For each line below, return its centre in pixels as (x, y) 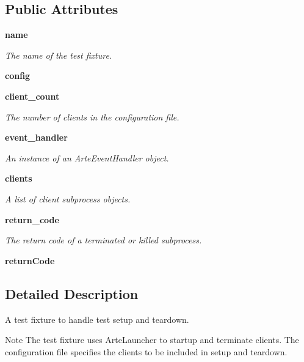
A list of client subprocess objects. (68, 198)
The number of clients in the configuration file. (92, 116)
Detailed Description (72, 293)
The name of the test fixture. (59, 55)
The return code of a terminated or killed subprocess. (103, 240)
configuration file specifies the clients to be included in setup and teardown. (146, 351)
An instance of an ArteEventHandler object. (87, 157)
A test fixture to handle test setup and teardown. (97, 319)
